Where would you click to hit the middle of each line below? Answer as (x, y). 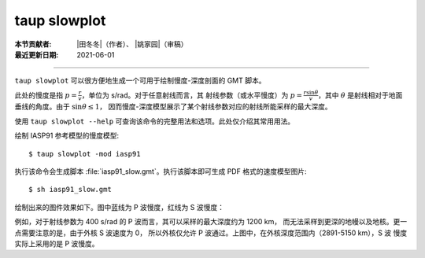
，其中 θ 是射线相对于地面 (360, 95)
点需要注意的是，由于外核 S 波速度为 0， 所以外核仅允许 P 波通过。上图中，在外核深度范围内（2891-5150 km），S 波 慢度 (211, 233)
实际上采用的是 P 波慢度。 (57, 243)
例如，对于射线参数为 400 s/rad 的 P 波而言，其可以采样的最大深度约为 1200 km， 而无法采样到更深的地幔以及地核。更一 (211, 222)
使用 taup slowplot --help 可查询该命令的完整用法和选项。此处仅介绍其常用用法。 (155, 121)
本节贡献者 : (33, 44)
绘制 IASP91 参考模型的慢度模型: (67, 136)
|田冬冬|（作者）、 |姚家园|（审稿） (132, 44)
